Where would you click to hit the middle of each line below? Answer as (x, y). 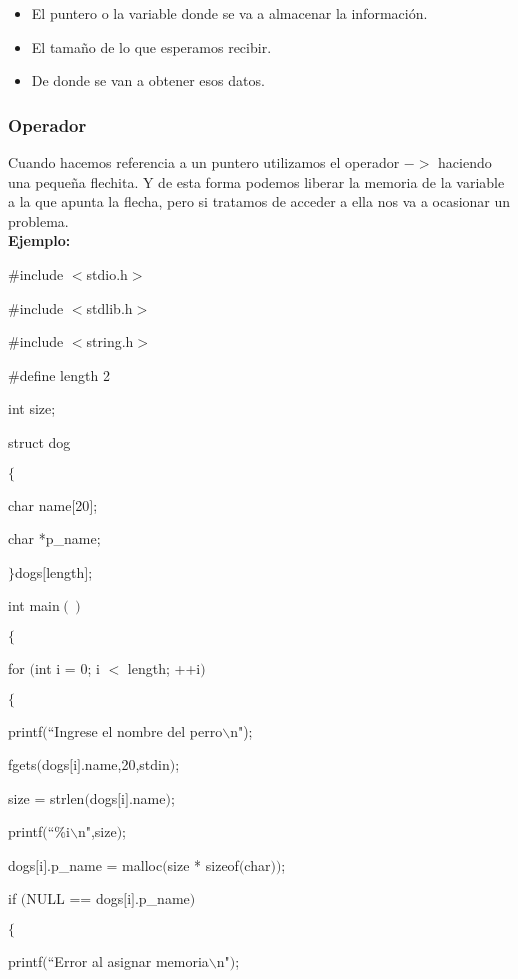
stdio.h (107, 273)
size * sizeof (203, 864)
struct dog (39, 441)
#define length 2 (59, 374)
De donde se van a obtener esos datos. (148, 80)
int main (34, 605)
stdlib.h (109, 307)
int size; (32, 408)
